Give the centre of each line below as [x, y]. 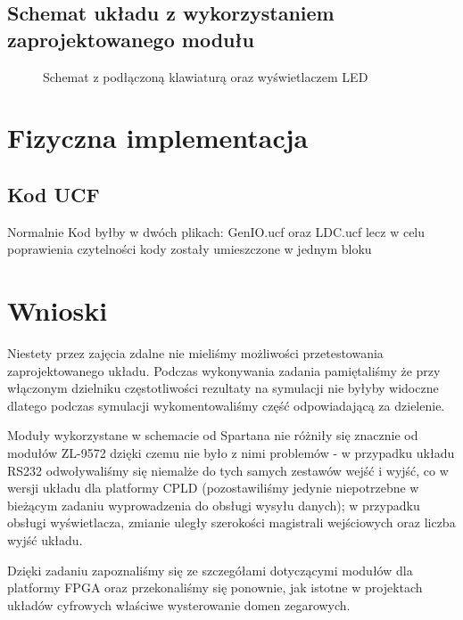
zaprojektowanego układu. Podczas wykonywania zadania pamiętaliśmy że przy [224, 370]
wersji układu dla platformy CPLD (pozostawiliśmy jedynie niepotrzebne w [213, 488]
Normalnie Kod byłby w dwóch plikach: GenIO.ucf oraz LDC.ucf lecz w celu [216, 231]
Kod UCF [54, 194]
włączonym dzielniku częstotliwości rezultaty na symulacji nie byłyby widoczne [223, 388]
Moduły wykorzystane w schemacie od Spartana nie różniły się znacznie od [213, 435]
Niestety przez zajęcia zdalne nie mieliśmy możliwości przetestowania [195, 353]
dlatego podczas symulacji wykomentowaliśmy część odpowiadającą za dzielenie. [226, 405]
